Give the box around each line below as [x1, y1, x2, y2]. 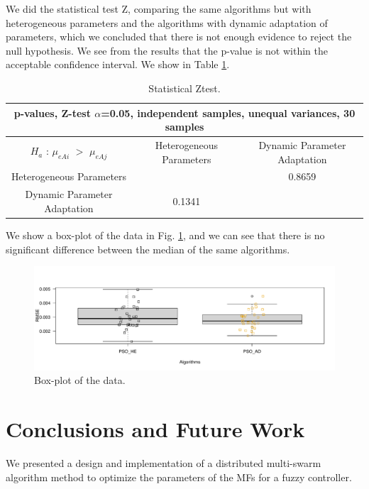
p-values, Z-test [13, 105, 91, 120]
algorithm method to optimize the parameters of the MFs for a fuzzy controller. [6, 469, 352, 484]
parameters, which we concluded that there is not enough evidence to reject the [6, 29, 352, 44]
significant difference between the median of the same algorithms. [6, 241, 290, 256]
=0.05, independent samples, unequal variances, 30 [101, 105, 356, 120]
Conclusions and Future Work [6, 414, 305, 444]
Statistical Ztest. [148, 80, 221, 95]
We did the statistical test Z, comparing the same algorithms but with [6, 1, 312, 16]
